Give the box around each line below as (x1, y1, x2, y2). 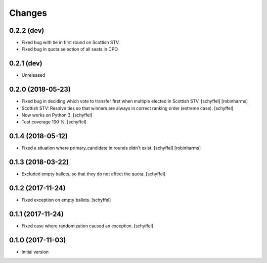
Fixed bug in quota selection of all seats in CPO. (21, 46, 119, 52)
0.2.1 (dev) (9, 59, 43, 68)
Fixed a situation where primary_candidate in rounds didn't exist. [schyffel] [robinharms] (21, 145, 201, 151)
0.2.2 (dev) (9, 26, 44, 35)
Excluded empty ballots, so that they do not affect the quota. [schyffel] (21, 171, 166, 177)
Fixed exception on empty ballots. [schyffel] (21, 197, 111, 203)
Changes (9, 7, 47, 18)
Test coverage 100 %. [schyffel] (21, 119, 87, 125)
